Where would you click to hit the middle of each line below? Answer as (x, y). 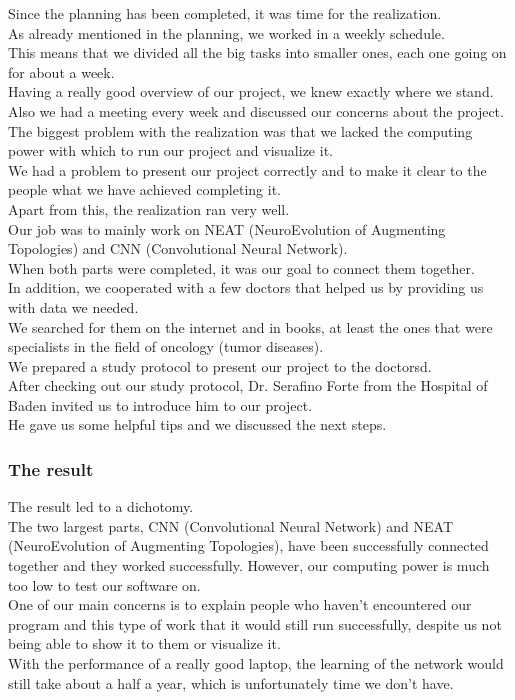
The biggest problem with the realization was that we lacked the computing (240, 130)
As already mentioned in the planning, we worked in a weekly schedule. (226, 32)
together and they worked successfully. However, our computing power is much (249, 565)
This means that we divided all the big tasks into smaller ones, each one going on (257, 52)
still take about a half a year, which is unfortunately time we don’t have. (231, 682)
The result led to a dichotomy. (101, 506)
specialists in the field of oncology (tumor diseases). (166, 346)
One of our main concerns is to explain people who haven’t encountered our (240, 604)
